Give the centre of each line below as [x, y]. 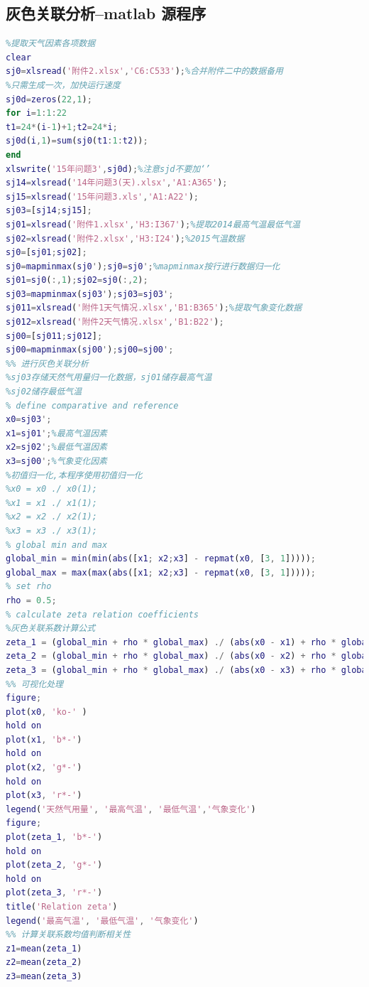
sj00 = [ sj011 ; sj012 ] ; [54, 336]
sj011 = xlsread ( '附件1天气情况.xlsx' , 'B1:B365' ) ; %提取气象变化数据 [154, 308]
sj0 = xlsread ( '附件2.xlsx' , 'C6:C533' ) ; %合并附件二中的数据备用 [144, 71]
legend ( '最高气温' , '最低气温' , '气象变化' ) [102, 921]
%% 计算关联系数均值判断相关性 [68, 935]
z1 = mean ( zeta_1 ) [44, 948]
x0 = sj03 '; [29, 420]
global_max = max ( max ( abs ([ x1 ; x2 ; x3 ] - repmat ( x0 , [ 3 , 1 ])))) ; [161, 572]
